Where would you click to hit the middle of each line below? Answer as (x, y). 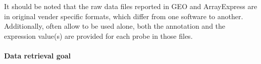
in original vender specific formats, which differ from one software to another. (124, 16)
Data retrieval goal (38, 55)
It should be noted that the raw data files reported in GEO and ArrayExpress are (131, 6)
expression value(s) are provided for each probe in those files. (98, 36)
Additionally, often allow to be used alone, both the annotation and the (115, 26)
